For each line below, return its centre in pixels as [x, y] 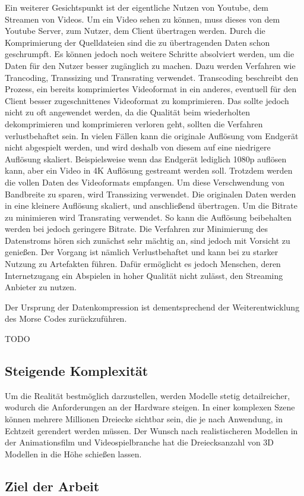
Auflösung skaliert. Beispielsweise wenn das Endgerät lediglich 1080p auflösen [146, 158]
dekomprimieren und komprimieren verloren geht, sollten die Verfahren [134, 123]
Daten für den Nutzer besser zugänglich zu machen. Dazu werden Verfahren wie [150, 65]
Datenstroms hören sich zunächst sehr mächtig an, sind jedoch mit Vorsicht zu [148, 240]
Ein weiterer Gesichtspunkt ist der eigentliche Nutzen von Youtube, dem [137, 7]
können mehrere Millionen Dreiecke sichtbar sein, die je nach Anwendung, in [144, 419]
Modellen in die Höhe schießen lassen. [73, 453]
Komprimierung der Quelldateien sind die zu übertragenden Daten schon [137, 42]
